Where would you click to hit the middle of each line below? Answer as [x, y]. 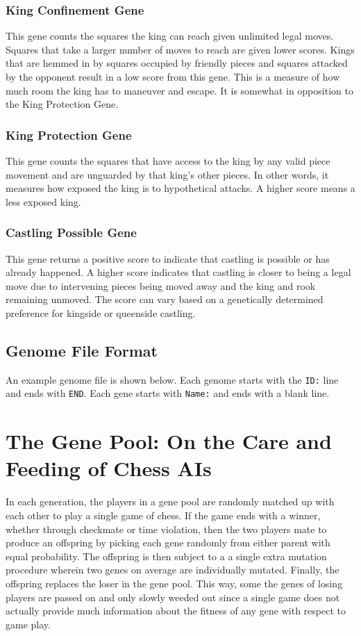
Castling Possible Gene [71, 233]
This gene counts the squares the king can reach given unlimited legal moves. [170, 36]
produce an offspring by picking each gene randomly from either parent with [168, 543]
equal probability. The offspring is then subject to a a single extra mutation [166, 556]
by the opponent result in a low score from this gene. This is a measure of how [173, 76]
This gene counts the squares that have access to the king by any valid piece [168, 161]
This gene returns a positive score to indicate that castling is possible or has [168, 258]
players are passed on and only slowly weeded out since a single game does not [173, 597]
